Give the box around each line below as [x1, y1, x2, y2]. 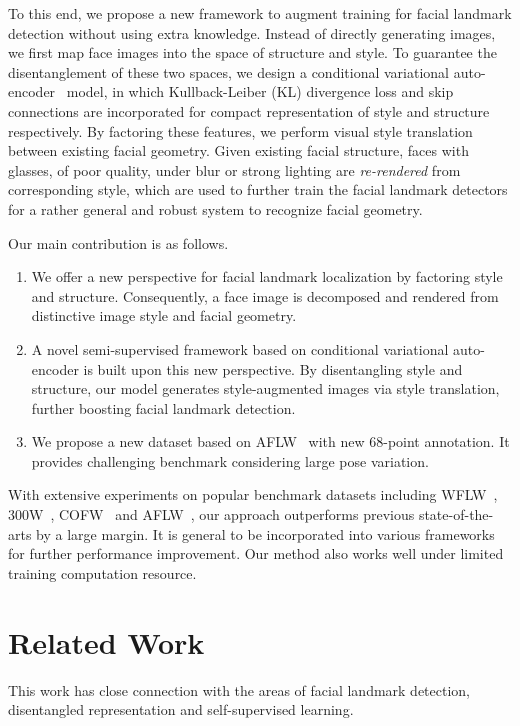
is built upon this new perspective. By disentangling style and [83, 358, 463, 379]
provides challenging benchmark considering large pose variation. [31, 450, 429, 471]
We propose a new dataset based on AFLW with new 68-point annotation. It [31, 431, 510, 452]
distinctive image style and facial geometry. [31, 305, 297, 326]
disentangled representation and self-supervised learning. [8, 699, 354, 720]
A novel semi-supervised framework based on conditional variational [31, 338, 449, 359]
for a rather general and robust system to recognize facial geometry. [8, 198, 423, 219]
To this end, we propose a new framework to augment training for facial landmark [8, 3, 512, 23]
